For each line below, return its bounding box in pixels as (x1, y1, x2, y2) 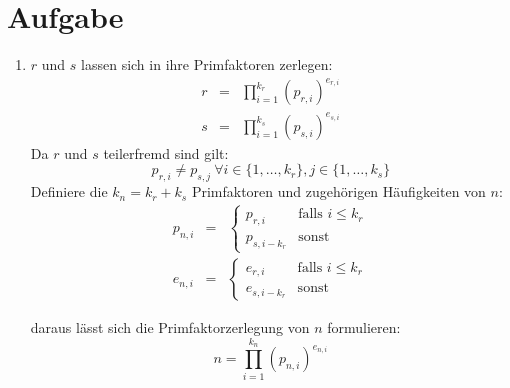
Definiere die (30, 181, 108, 202)
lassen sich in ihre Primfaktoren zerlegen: (81, 54, 333, 75)
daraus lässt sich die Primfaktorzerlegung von (30, 317, 310, 338)
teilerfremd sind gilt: (103, 142, 229, 163)
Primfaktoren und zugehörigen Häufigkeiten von (191, 181, 486, 202)
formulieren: (327, 317, 401, 338)
